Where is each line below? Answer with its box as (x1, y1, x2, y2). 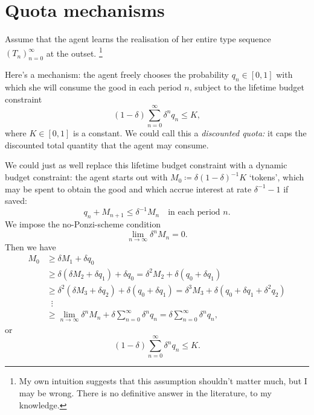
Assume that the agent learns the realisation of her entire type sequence (5, 33, 271, 45)
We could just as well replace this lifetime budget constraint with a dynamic (5, 159, 287, 171)
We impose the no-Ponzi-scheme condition (5, 218, 161, 230)
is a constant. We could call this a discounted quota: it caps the (73, 127, 307, 139)
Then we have (5, 241, 56, 253)
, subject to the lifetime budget (189, 80, 304, 93)
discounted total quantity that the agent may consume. (5, 138, 209, 151)
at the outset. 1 (46, 45, 103, 59)
